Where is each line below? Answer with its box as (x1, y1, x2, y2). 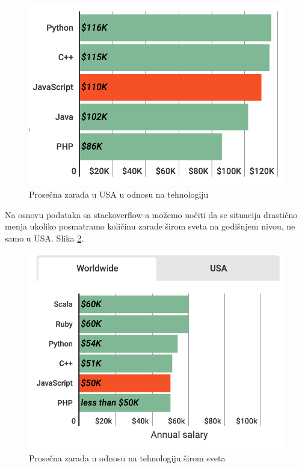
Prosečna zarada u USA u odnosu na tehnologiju (29, 188, 209, 201)
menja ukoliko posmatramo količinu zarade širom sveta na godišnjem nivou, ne (5, 220, 295, 232)
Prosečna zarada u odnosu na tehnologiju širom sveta (29, 452, 226, 464)
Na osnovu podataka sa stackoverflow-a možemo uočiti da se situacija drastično (5, 208, 298, 220)
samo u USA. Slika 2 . (5, 231, 84, 244)
